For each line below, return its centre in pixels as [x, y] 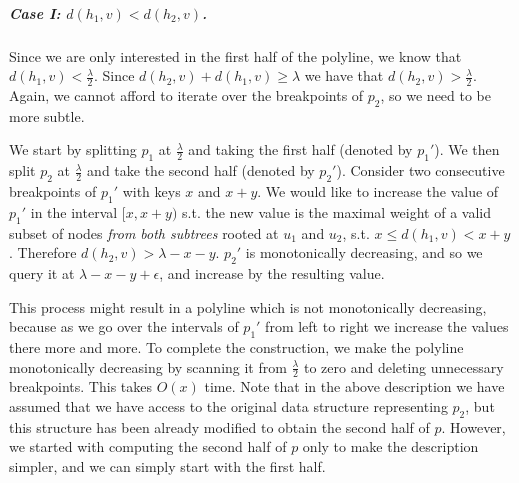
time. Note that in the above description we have [354, 386]
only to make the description [390, 446]
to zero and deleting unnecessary [403, 366]
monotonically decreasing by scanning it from [148, 366]
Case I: [35, 12]
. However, [473, 426]
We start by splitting [73, 149]
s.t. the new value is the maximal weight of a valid [336, 211]
